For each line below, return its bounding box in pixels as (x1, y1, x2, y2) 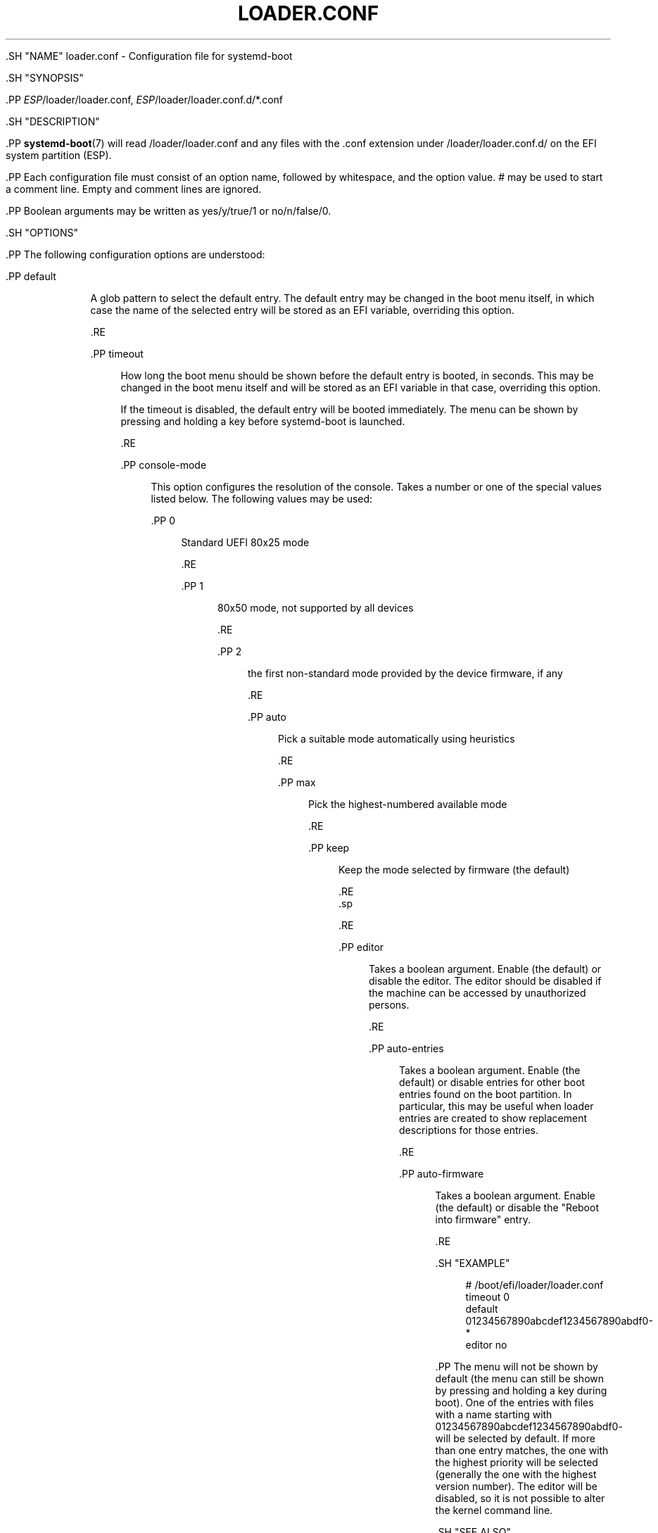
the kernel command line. (435, 1503, 553, 1516)
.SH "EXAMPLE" (435, 1256, 510, 1269)
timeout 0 (465, 1290, 510, 1303)
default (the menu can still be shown (435, 1372, 605, 1384)
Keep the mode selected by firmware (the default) (339, 863, 570, 876)
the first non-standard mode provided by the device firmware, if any (248, 667, 563, 679)
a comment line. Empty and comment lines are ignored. (6, 182, 262, 195)
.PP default (6, 270, 56, 282)
